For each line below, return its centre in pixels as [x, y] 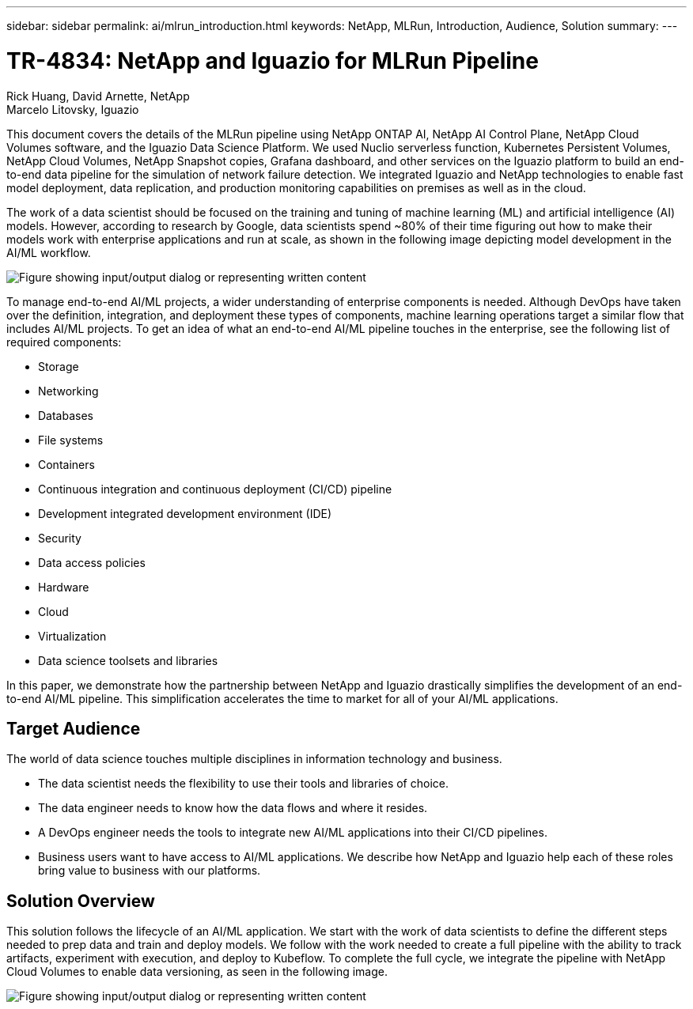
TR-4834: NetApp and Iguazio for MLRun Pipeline [273, 60]
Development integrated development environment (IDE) [185, 513]
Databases [66, 415]
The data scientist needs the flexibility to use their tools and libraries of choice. [243, 784]
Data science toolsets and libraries [128, 660]
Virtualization [72, 636]
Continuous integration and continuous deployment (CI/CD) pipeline [215, 489]
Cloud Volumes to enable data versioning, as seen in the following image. [197, 972]
